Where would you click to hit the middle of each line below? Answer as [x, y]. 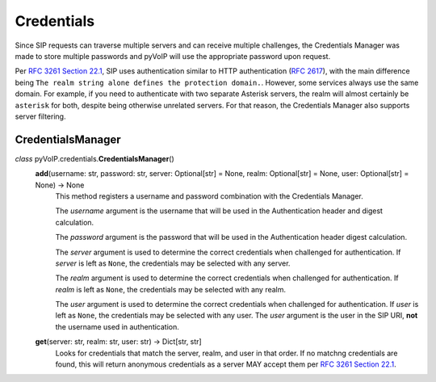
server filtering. [40, 116]
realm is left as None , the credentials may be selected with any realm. [171, 289]
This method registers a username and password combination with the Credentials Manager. [209, 196]
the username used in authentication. [117, 326]
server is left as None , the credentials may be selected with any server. [173, 263]
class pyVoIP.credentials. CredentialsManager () [95, 158]
